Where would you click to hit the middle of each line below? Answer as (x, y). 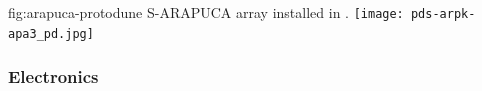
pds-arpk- (443, 14)
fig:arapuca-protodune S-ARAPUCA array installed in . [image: (206, 12)
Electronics (53, 76)
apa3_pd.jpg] (51, 33)
